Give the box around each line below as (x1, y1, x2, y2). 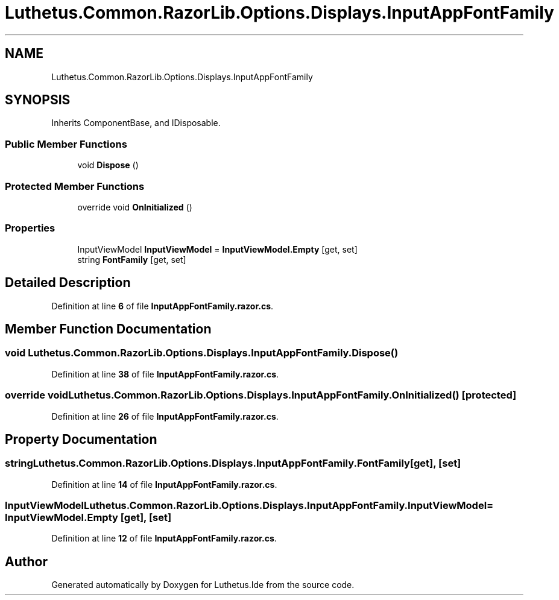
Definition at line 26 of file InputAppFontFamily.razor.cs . (51, 411, 279, 422)
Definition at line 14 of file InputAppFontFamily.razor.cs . (51, 479, 277, 490)
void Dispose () (77, 160, 139, 171)
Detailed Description (5, 275, 131, 291)
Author (5, 554, 48, 569)
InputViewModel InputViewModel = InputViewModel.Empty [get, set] (77, 244, 358, 254)
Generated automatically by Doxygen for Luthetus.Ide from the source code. (51, 579, 355, 590)
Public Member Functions (5, 137, 127, 150)
